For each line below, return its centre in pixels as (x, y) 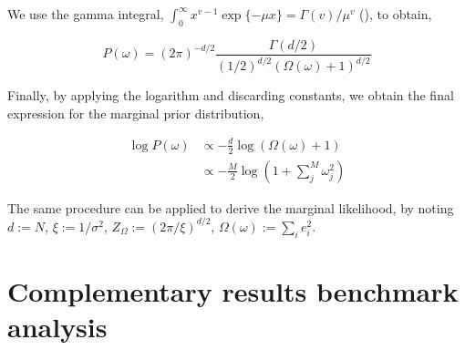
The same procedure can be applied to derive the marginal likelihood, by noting (231, 207)
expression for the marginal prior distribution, (136, 113)
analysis (57, 327)
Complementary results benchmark (233, 290)
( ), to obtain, (396, 14)
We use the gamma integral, (86, 14)
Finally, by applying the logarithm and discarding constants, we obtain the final (231, 95)
